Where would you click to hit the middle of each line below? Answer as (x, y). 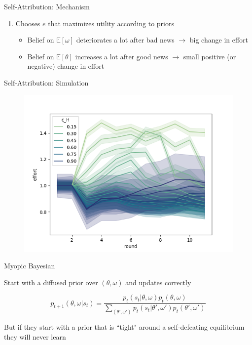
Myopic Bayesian (30, 266)
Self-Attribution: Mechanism (47, 6)
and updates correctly (158, 282)
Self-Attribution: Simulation (46, 82)
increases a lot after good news (122, 56)
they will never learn (35, 336)
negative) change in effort (66, 66)
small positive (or (210, 56)
